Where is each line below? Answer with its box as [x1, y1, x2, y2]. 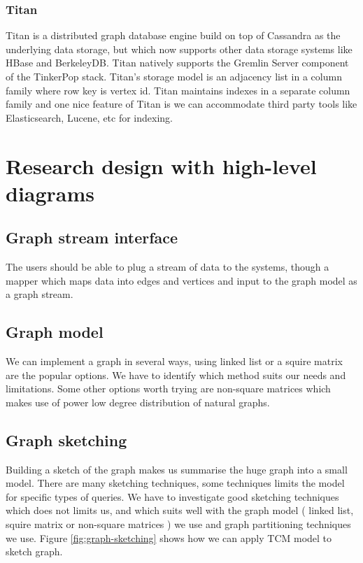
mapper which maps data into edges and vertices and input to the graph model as [6, 273, 357, 287]
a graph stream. [6, 287, 73, 301]
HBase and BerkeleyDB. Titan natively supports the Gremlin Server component [6, 55, 349, 70]
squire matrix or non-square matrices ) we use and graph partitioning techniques [6, 517, 351, 532]
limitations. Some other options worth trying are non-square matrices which [6, 381, 331, 396]
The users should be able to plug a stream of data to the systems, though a [6, 259, 329, 274]
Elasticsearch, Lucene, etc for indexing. [6, 110, 173, 124]
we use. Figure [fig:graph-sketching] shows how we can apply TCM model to [6, 530, 332, 545]
